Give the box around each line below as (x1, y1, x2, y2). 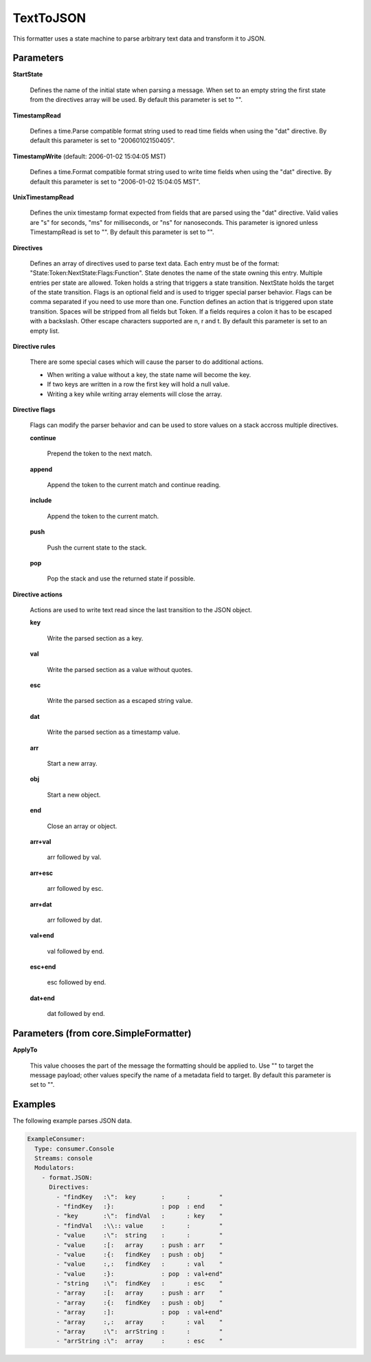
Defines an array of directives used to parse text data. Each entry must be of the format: (30, 259, 280, 268)
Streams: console (34, 1154, 93, 1162)
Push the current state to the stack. (47, 543, 147, 552)
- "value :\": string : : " (56, 1231, 223, 1240)
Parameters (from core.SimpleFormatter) (12, 1028, 192, 1039)
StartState (12, 70, 43, 78)
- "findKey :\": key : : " (56, 1193, 223, 1200)
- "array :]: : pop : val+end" (56, 1308, 223, 1317)
